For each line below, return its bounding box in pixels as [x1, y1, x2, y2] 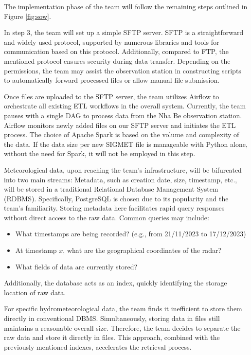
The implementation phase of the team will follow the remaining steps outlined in [4, 1, 248, 11]
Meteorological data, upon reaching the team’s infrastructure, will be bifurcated [4, 164, 242, 175]
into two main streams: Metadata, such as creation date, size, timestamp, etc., [4, 174, 237, 184]
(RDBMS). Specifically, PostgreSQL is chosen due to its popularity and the [4, 193, 229, 203]
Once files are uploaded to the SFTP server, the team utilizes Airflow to [4, 91, 219, 101]
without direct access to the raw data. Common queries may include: [4, 212, 209, 222]
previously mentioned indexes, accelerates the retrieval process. [4, 341, 192, 352]
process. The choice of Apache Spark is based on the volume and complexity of [4, 129, 239, 140]
